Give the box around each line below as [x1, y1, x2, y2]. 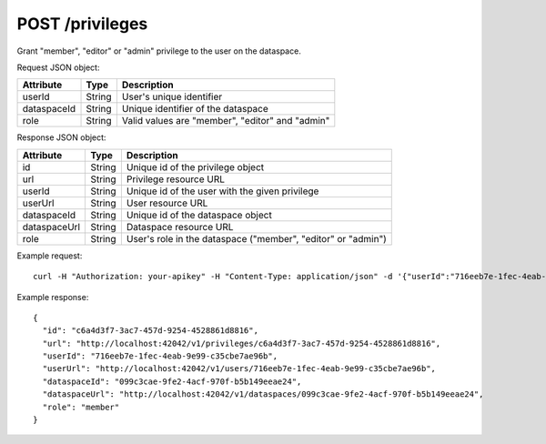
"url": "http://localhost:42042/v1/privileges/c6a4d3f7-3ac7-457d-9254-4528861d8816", [42, 338, 441, 348]
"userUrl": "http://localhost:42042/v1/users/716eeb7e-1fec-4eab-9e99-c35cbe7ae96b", [42, 364, 437, 374]
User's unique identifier [121, 91, 223, 104]
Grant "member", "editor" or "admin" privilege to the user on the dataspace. [16, 45, 302, 56]
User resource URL [126, 197, 208, 209]
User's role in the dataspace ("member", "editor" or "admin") [126, 232, 387, 245]
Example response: [16, 291, 89, 302]
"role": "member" [42, 401, 120, 412]
